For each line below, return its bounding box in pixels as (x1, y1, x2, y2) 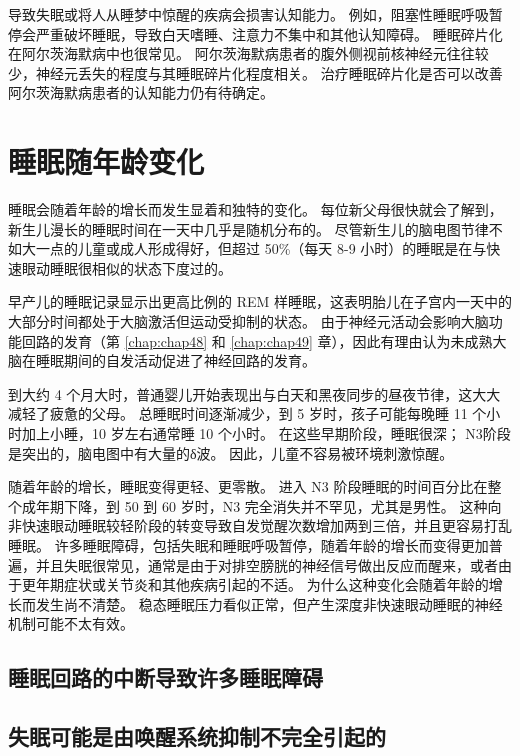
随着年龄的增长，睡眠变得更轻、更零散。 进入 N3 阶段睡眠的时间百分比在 (8, 476, 488, 497)
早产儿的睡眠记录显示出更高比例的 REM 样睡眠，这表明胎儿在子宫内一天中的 (8, 291, 512, 312)
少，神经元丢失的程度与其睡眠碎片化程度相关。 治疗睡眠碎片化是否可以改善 (8, 62, 503, 83)
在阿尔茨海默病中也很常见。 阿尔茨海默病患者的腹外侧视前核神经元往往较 (8, 43, 489, 64)
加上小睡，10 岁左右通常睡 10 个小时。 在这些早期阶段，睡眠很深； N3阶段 (21, 423, 511, 444)
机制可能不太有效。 (8, 613, 134, 634)
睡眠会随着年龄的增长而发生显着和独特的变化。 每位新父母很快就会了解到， (8, 199, 503, 220)
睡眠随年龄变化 (8, 141, 205, 182)
